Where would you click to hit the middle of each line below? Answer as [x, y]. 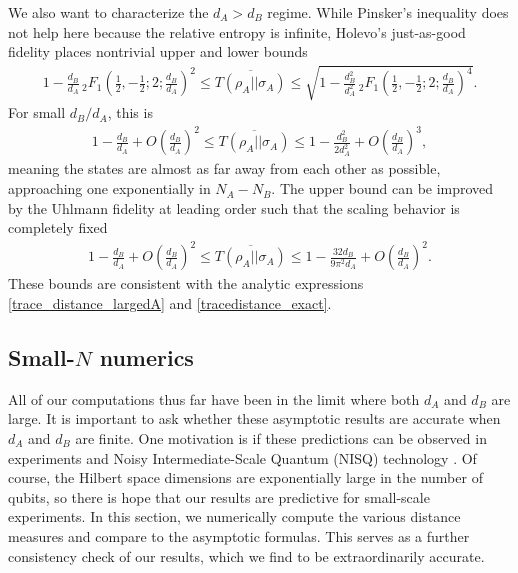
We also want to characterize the [108, 12]
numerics [146, 356]
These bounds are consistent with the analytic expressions [186, 283]
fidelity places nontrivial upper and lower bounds [158, 51]
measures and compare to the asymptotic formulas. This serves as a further [239, 535]
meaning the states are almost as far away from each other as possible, [224, 168]
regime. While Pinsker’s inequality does [388, 12]
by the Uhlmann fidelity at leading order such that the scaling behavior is [234, 207]
